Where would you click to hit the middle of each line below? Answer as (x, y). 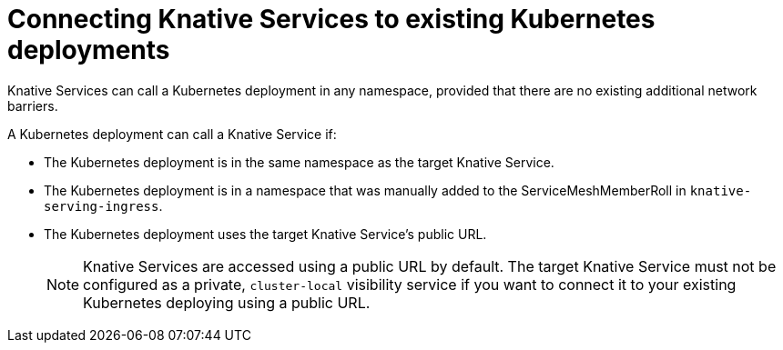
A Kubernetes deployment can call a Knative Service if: (172, 134)
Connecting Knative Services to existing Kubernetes (331, 19)
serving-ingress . (103, 205)
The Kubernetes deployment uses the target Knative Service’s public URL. (265, 234)
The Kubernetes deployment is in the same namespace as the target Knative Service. (299, 162)
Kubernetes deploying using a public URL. (227, 302)
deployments (89, 50)
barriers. (33, 105)
